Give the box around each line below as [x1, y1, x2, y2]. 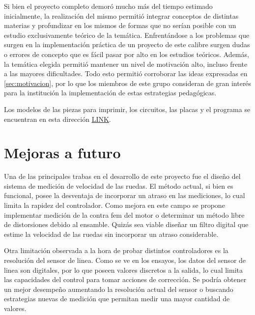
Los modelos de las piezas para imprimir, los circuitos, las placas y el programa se [4, 104, 251, 114]
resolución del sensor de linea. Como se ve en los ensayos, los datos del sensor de [4, 255, 246, 265]
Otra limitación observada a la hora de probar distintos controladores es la [4, 245, 228, 256]
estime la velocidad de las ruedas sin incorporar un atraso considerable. [4, 229, 219, 239]
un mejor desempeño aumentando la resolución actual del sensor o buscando [4, 284, 233, 294]
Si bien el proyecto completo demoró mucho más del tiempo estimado [4, 1, 213, 11]
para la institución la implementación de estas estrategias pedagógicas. [4, 87, 217, 98]
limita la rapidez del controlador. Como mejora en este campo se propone [4, 200, 225, 210]
